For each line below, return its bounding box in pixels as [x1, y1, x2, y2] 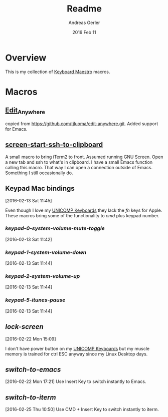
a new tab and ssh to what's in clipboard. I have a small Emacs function [5, 159, 153, 165]
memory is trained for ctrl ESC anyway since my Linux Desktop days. [5, 351, 148, 357]
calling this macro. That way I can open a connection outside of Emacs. [5, 164, 153, 170]
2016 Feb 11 [72, 29, 96, 35]
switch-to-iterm [5, 393, 56, 401]
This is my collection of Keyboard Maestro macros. [5, 69, 110, 75]
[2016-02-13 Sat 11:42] [5, 236, 52, 242]
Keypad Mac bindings [5, 184, 75, 193]
